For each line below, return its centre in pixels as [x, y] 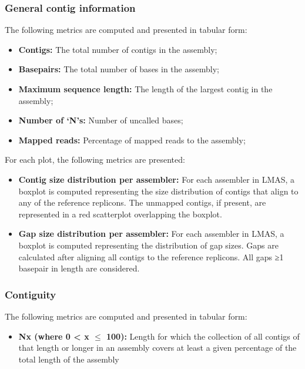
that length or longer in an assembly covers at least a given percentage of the [157, 348]
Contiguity [31, 294]
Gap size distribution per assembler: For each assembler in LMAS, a [151, 234]
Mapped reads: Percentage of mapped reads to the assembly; [132, 140]
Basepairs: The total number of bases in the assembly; [119, 69]
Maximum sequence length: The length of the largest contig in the [145, 89]
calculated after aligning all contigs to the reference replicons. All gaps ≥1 [151, 256]
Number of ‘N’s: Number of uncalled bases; [101, 120]
